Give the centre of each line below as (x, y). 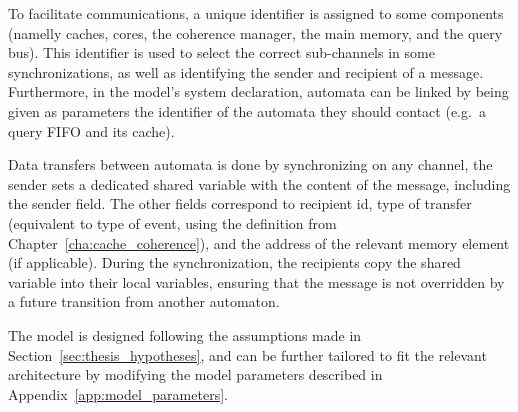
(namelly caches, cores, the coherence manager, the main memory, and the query (255, 32)
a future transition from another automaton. (144, 301)
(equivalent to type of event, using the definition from (172, 222)
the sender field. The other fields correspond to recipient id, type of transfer (240, 203)
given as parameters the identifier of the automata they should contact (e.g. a (247, 110)
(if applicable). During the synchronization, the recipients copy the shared (234, 262)
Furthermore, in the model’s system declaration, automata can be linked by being (258, 91)
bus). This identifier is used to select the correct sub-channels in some (221, 52)
